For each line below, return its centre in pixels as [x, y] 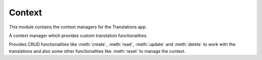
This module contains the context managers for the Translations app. [78, 27]
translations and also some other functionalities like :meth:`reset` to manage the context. [97, 51]
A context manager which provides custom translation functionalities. [78, 36]
